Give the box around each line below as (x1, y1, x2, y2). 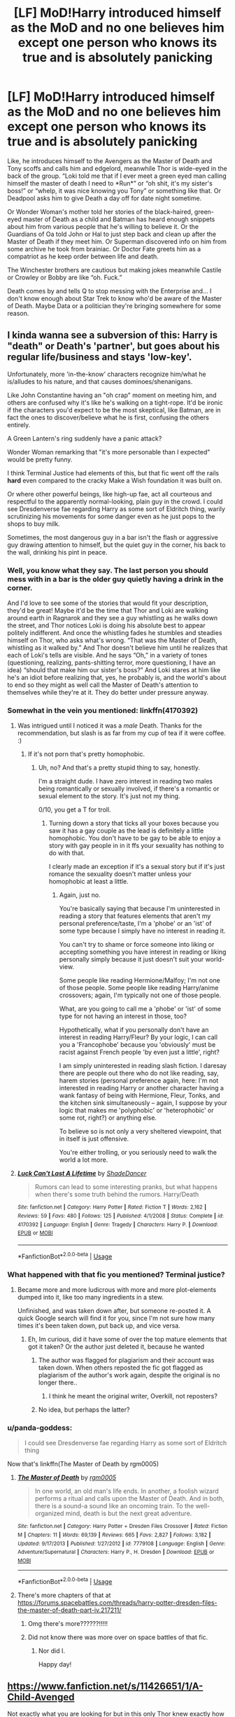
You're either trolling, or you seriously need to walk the (59, 1148, 217, 1157)
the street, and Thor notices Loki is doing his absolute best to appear (7, 621, 206, 630)
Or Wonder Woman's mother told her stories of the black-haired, (7, 207, 193, 216)
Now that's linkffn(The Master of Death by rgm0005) (7, 1460, 159, 1468)
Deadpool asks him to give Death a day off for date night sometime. (7, 194, 202, 202)
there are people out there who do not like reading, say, (59, 1069, 219, 1078)
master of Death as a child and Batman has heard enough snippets (23, 215, 215, 223)
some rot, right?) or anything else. (59, 1113, 157, 1122)
